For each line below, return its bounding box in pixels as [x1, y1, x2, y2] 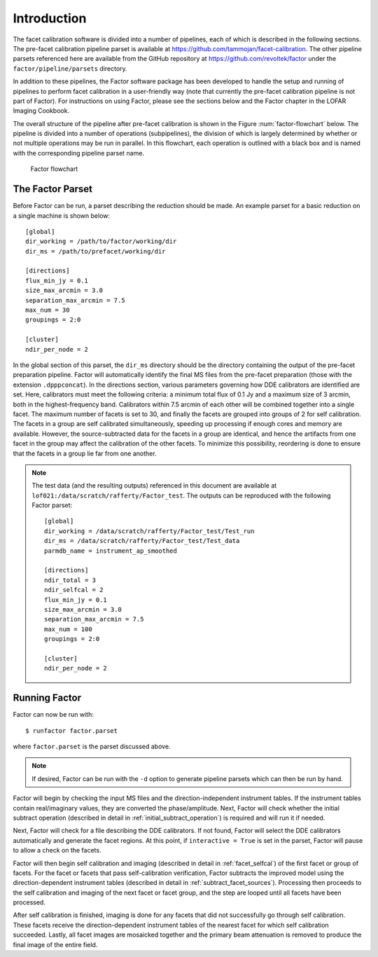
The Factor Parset [13, 183, 93, 195]
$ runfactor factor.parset [25, 727, 118, 735]
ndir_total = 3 [44, 576, 97, 584]
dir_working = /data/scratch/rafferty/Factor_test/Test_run [44, 527, 255, 535]
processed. [13, 898, 45, 907]
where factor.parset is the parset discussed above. [13, 743, 171, 751]
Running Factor [13, 692, 82, 704]
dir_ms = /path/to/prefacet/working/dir [25, 247, 166, 255]
